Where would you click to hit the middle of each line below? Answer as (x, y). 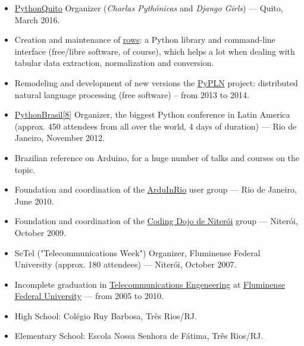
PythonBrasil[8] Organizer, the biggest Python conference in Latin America (152, 114)
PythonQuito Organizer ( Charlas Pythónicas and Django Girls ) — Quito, (149, 8)
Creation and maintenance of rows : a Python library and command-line (145, 40)
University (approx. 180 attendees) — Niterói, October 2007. (126, 264)
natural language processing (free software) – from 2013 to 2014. (132, 94)
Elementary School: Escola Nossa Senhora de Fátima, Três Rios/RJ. (139, 336)
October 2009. (40, 232)
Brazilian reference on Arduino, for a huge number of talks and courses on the (157, 157)
